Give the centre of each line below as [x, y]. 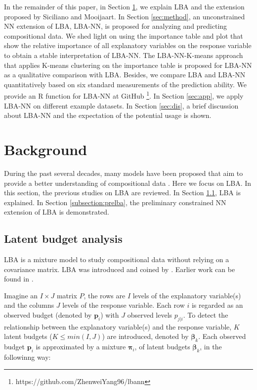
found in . [19, 279]
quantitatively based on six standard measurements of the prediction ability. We [125, 84]
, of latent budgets [162, 347]
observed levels [150, 315]
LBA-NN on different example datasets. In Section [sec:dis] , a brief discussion [121, 105]
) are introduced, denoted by [145, 336]
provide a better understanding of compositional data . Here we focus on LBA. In [128, 183]
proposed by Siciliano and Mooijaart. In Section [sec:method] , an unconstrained [125, 16]
